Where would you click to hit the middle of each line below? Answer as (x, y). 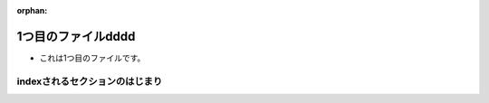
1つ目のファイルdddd (76, 36)
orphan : (32, 10)
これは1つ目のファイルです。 (92, 58)
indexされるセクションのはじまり (90, 81)
